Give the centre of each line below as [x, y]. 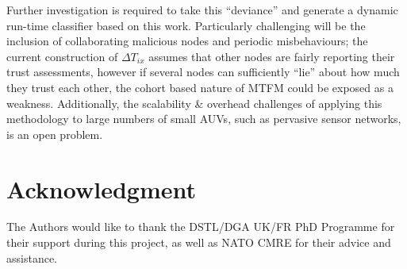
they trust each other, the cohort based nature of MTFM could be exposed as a [200, 87]
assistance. [32, 257]
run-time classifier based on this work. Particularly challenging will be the [186, 25]
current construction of [62, 56]
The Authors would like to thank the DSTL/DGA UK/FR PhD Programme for [201, 227]
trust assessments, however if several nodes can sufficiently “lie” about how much [203, 72]
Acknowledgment [101, 188]
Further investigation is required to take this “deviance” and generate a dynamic [202, 10]
